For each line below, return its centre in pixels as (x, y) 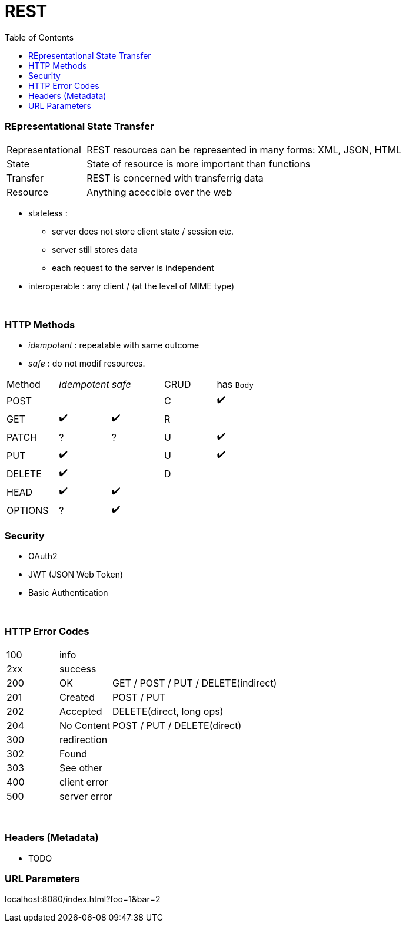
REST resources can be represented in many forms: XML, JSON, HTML (244, 149)
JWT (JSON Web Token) (76, 574)
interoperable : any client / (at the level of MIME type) (132, 286)
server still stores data (95, 249)
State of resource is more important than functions (199, 164)
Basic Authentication (68, 593)
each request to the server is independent (133, 268)
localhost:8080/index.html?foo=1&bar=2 (83, 899)
